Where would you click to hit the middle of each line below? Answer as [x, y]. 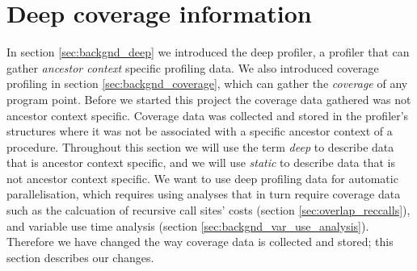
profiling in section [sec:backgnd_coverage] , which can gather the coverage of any [207, 83]
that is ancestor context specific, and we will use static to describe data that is [201, 163]
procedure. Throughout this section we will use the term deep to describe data [200, 146]
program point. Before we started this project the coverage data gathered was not [209, 99]
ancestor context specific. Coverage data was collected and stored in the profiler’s [208, 115]
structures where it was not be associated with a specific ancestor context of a [200, 131]
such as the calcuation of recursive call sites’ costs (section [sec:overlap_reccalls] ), [208, 210]
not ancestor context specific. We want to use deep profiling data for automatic [202, 178]
